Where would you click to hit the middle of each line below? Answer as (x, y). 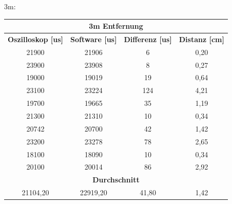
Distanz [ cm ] (201, 39)
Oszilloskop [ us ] (36, 39)
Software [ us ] (94, 39)
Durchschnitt (116, 180)
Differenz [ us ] (148, 39)
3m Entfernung (116, 26)
